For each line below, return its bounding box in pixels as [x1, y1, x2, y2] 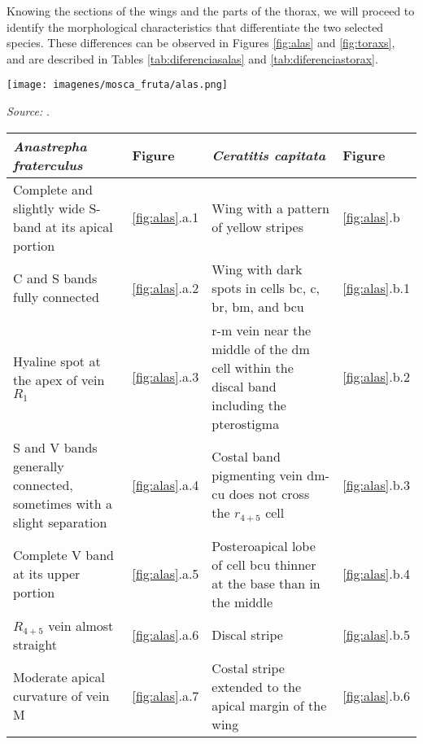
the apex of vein [13, 370, 105, 390]
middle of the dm [211, 339, 310, 358]
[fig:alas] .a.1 [132, 208, 199, 227]
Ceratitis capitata [211, 146, 326, 165]
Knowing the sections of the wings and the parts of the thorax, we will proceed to [7, 2, 415, 19]
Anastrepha [13, 136, 87, 155]
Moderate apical [13, 667, 105, 687]
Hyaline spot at [13, 352, 101, 371]
